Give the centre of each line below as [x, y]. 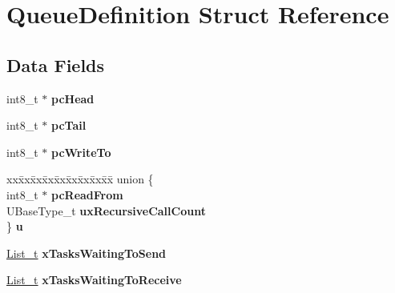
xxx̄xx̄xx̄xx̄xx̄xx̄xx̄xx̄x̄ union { [80, 179]
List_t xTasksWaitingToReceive [94, 280]
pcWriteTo [81, 152]
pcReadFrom [87, 194]
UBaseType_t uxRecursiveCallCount [106, 210]
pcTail [69, 125]
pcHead [73, 98]
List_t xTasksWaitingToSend [87, 253]
